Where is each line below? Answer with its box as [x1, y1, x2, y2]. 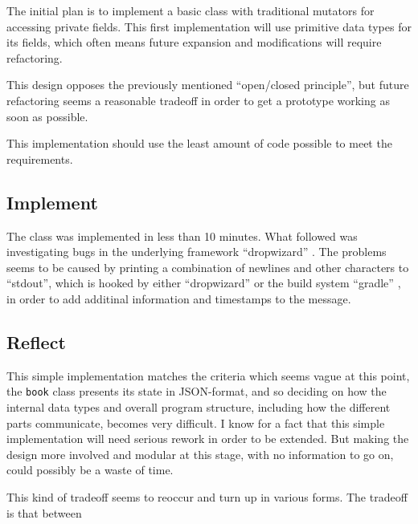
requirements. [6, 150, 73, 167]
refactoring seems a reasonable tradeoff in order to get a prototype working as [6, 91, 390, 108]
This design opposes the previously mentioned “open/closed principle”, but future [6, 76, 409, 93]
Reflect [6, 329, 66, 354]
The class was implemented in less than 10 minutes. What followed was [6, 227, 358, 244]
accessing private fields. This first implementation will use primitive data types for [6, 18, 412, 35]
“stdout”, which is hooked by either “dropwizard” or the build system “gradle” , [6, 274, 401, 291]
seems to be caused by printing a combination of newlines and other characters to [6, 258, 409, 275]
